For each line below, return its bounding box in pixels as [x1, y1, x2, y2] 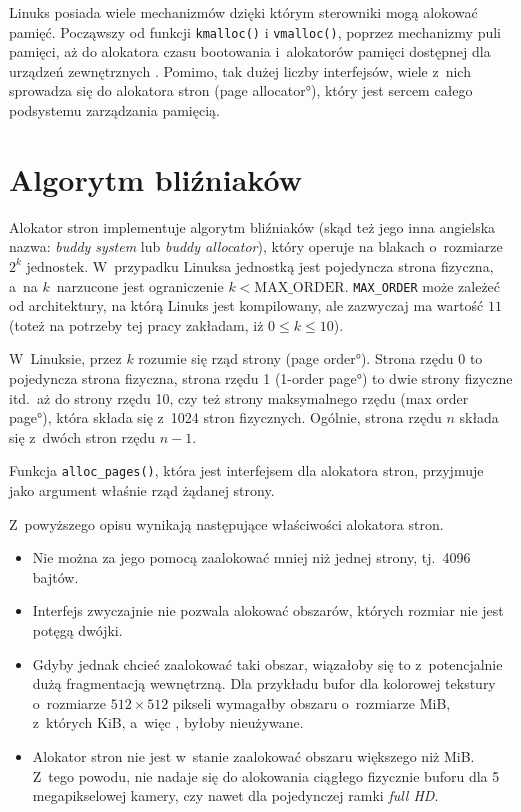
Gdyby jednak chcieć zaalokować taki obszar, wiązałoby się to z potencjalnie [32, 653, 503, 674]
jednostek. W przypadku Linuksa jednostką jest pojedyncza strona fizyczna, [26, 255, 494, 276]
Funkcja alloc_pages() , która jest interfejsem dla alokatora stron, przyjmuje [9, 460, 484, 481]
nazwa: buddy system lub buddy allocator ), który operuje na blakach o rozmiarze [9, 236, 503, 257]
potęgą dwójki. [32, 619, 123, 640]
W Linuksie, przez [9, 348, 122, 369]
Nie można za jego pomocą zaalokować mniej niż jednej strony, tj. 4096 [32, 547, 471, 568]
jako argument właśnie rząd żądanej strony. [9, 480, 275, 500]
